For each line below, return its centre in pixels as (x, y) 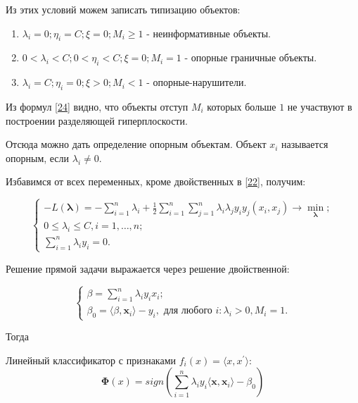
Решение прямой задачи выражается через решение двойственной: (148, 268)
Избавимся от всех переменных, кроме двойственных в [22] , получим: (156, 181)
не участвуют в (320, 106)
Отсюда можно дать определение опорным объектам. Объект (136, 144)
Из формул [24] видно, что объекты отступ (97, 106)
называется (305, 144)
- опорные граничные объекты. (251, 57)
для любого (188, 311)
